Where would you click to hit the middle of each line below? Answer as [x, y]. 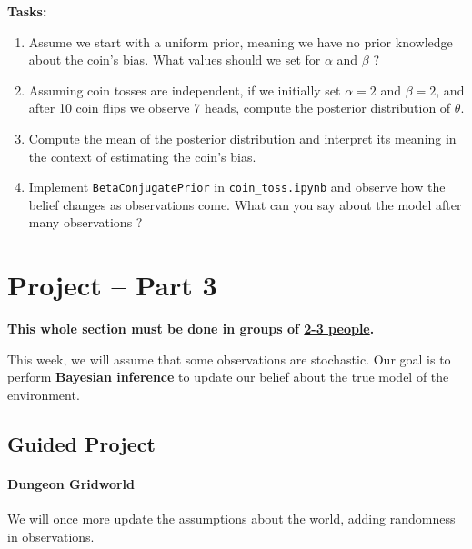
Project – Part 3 [112, 285]
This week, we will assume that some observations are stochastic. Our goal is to [229, 359]
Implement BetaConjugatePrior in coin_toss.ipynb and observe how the [237, 187]
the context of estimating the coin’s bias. [142, 156]
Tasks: [27, 11]
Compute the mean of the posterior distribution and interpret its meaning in [242, 138]
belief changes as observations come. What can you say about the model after [245, 204]
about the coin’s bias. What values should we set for [175, 60]
